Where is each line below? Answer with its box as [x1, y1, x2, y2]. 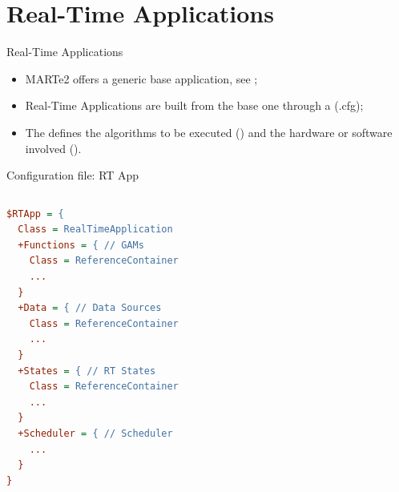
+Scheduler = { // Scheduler [18, 428, 173, 439]
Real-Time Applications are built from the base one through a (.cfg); [25, 97, 364, 114]
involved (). [25, 139, 82, 156]
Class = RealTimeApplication [18, 224, 173, 236]
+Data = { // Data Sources [18, 302, 162, 314]
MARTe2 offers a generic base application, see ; [25, 70, 258, 87]
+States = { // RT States [18, 365, 156, 377]
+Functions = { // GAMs [18, 239, 144, 251]
